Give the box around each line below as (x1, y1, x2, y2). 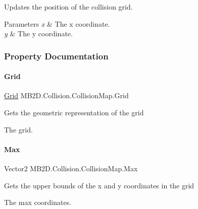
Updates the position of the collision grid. (4, 2, 133, 12)
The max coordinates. (4, 197, 72, 207)
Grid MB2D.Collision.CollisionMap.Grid (4, 90, 129, 101)
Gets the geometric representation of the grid (4, 107, 144, 118)
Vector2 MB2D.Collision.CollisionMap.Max (4, 163, 138, 173)
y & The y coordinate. (4, 28, 73, 39)
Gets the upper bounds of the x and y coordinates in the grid (4, 180, 194, 190)
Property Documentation (4, 49, 109, 62)
